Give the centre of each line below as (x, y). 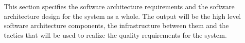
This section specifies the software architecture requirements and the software (119, 6)
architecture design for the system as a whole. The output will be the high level (122, 16)
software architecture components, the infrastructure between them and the (116, 25)
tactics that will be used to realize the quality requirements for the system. (115, 35)
